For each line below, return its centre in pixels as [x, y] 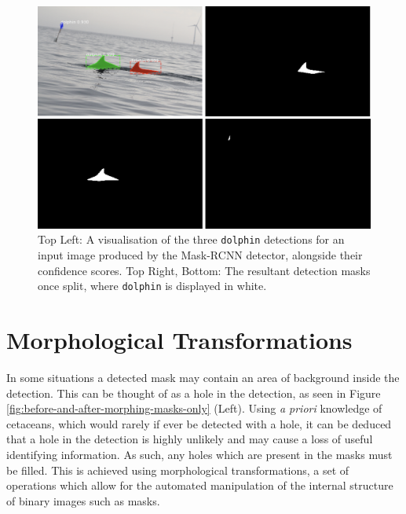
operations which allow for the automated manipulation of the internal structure [200, 485]
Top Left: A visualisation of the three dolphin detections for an [191, 239]
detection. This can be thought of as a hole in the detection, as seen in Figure [194, 393]
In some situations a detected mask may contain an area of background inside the [203, 378]
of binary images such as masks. [83, 500]
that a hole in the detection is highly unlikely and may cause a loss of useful [190, 439]
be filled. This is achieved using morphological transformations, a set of [178, 470]
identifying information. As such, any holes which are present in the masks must [199, 454]
